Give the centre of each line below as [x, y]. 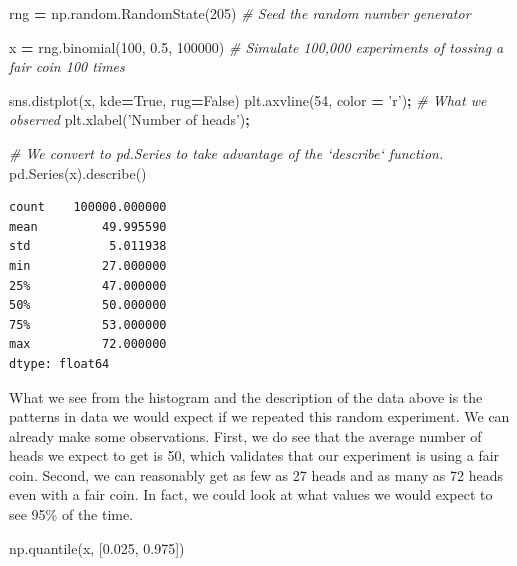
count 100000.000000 [88, 207]
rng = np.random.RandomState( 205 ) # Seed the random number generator [240, 13]
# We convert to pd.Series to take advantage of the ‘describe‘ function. [226, 152]
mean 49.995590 [88, 226]
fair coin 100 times [67, 66]
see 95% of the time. [71, 514]
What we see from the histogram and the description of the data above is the [246, 396]
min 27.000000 [88, 265]
